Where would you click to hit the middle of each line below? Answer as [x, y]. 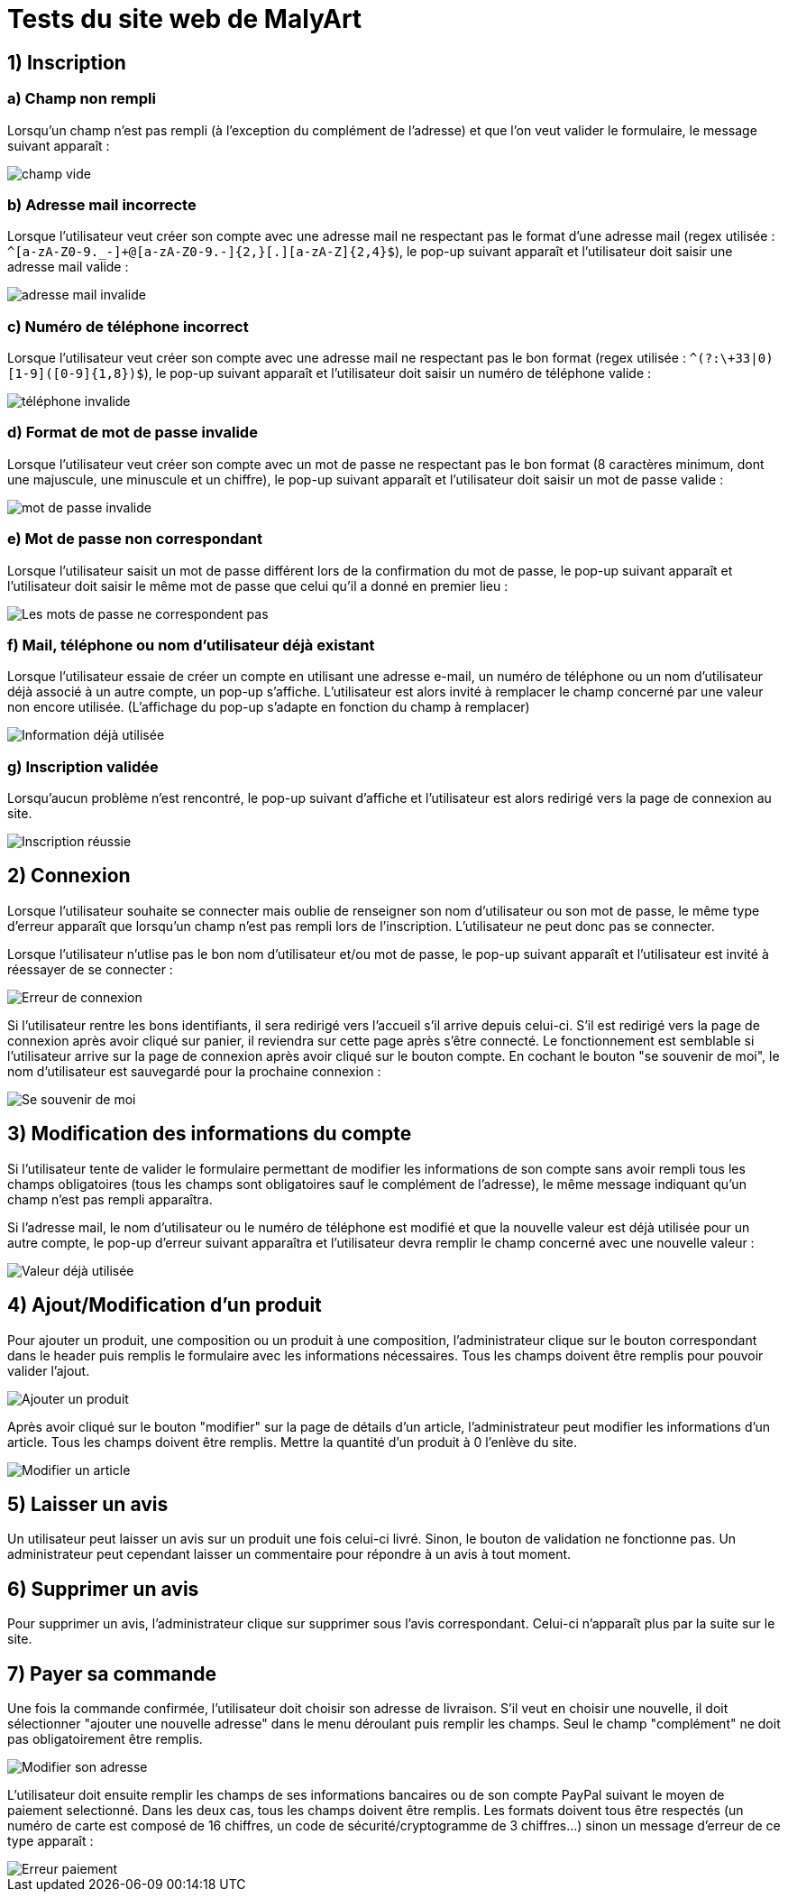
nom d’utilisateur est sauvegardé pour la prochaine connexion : [194, 1071]
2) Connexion [69, 876]
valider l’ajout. [49, 1370]
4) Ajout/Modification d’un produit [165, 1305]
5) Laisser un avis [88, 1504]
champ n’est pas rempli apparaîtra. [110, 1199]
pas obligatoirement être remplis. [105, 1739]
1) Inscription [67, 62]
